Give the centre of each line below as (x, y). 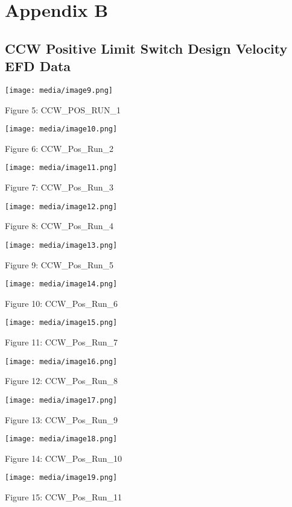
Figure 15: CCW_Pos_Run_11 (63, 497)
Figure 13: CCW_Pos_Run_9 (61, 419)
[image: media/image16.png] (61, 361)
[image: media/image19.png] (61, 478)
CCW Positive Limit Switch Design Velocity (146, 48)
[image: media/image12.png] (61, 206)
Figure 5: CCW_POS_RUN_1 (63, 109)
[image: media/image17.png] (61, 400)
